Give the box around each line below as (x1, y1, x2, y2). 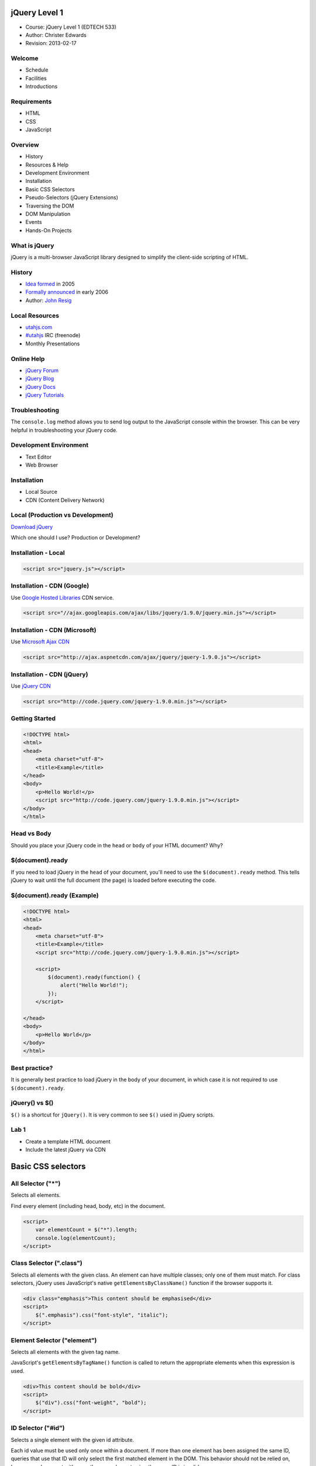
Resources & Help (25, 161, 69, 168)
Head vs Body (11, 830, 51, 838)
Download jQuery (11, 523, 53, 530)
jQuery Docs (25, 383, 56, 390)
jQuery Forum (25, 366, 59, 374)
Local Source (25, 488, 58, 496)
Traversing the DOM (25, 202, 74, 209)
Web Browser (25, 461, 59, 469)
